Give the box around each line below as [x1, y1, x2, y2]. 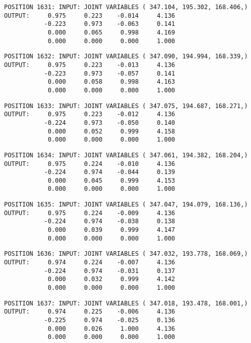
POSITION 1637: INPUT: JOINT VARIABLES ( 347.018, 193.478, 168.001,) [4, 299, 248, 307]
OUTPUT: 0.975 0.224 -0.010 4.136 [4, 160, 175, 167]
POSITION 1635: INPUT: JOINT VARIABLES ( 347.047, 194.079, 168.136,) [4, 201, 248, 209]
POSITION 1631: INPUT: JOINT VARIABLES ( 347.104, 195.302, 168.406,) [4, 4, 248, 11]
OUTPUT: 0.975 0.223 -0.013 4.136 [4, 61, 175, 68]
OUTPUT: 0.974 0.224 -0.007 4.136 [4, 259, 175, 266]
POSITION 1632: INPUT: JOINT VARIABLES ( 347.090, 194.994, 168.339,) [4, 53, 248, 60]
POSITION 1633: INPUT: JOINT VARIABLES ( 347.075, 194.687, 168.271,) [4, 102, 248, 110]
